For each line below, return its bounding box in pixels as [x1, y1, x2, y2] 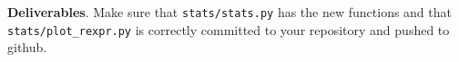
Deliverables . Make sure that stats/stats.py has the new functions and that [7, 3, 452, 21]
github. [7, 38, 47, 57]
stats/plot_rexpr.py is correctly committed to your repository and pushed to [7, 20, 450, 39]
